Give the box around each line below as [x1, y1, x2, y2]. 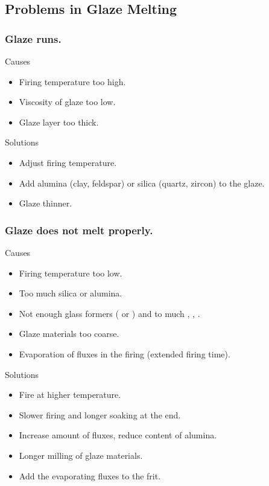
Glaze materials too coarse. [19, 327, 119, 340]
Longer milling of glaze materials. [19, 449, 143, 461]
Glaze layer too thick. [19, 115, 99, 128]
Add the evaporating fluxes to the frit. [19, 469, 161, 482]
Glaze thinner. [19, 197, 72, 209]
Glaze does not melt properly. [5, 222, 153, 237]
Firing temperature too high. [19, 75, 126, 88]
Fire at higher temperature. [19, 388, 121, 401]
